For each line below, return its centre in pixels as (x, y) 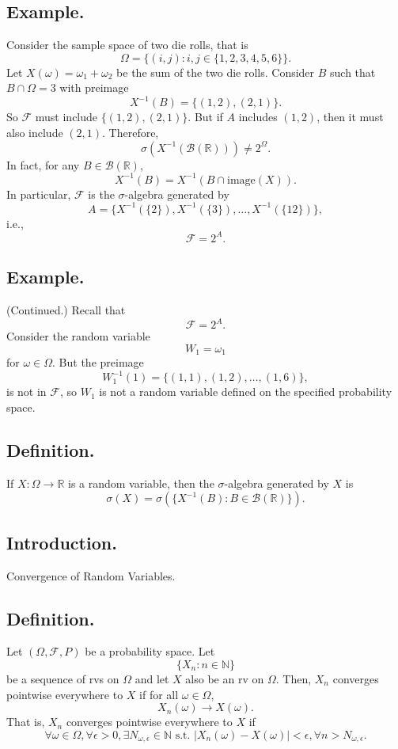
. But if (205, 117)
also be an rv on (225, 678)
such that (353, 72)
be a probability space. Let (150, 651)
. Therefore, (131, 133)
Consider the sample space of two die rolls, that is (127, 45)
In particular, (39, 194)
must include (66, 117)
